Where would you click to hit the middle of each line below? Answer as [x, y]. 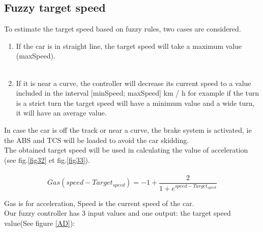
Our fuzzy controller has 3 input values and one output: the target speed [118, 213]
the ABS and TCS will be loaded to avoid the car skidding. [97, 140]
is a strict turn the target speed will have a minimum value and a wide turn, [135, 103]
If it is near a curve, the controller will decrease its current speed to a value [134, 83]
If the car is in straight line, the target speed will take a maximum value [129, 46]
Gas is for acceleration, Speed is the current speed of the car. [99, 203]
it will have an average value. [61, 113]
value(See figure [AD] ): [40, 223]
